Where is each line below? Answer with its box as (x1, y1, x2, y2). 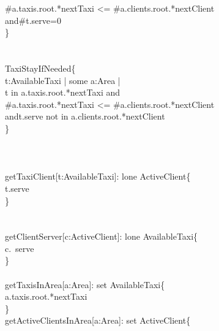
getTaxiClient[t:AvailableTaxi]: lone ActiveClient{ (5, 170, 191, 183)
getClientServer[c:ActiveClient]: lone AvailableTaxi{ (5, 230, 198, 243)
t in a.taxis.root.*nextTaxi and (5, 86, 121, 99)
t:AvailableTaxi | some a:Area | (5, 74, 121, 86)
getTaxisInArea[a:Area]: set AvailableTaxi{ (5, 278, 165, 291)
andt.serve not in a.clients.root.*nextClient (5, 110, 165, 123)
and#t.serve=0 (5, 13, 61, 26)
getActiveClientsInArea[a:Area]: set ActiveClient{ (5, 314, 191, 327)
